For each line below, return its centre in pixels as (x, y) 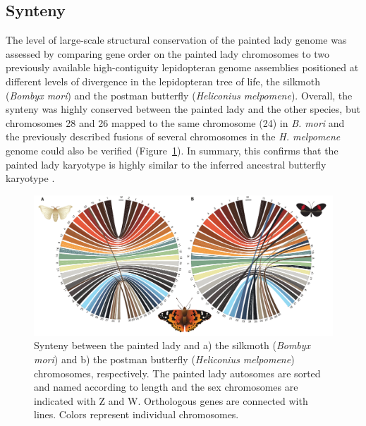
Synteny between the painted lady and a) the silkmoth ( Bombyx (172, 345)
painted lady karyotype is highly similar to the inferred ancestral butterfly (166, 164)
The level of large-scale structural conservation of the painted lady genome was (176, 40)
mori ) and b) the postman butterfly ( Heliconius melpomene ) (164, 359)
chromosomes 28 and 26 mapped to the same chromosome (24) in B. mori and (175, 122)
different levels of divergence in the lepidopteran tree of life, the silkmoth (163, 81)
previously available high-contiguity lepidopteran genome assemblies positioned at (182, 67)
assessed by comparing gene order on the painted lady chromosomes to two (168, 53)
